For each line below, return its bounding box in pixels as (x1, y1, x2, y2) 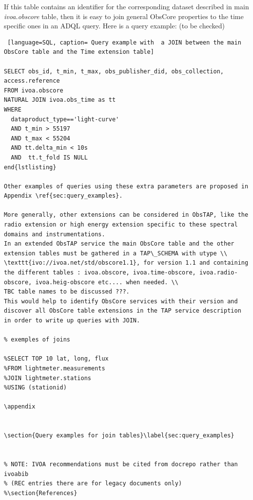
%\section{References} (4, 489, 78, 497)
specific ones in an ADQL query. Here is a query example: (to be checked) (4, 21, 225, 31)
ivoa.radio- (199, 269, 238, 276)
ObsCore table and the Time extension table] (4, 48, 154, 56)
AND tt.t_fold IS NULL (11, 154, 88, 161)
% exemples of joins (4, 336, 71, 343)
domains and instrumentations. (4, 230, 105, 238)
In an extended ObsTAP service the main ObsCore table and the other (4, 240, 234, 248)
